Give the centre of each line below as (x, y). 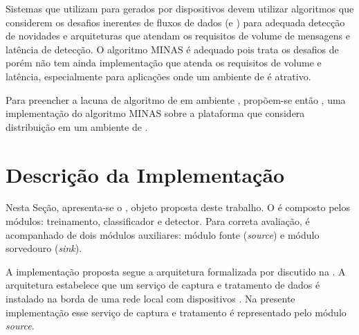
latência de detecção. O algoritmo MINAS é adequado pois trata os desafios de (172, 49)
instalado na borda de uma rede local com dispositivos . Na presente (150, 299)
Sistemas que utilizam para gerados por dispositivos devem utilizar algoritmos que (180, 8)
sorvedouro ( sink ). (44, 248)
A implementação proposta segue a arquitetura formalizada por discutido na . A (176, 271)
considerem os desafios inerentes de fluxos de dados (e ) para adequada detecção (175, 22)
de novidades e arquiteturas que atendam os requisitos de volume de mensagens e (178, 36)
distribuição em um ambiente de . (77, 126)
